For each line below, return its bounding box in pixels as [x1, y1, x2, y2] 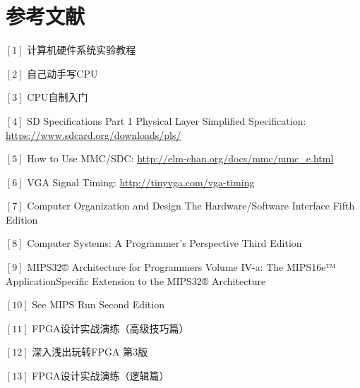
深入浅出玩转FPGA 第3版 [32, 344, 148, 359]
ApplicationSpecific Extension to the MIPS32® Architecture [6, 273, 266, 288]
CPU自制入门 [27, 90, 88, 104]
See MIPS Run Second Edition [32, 297, 164, 312]
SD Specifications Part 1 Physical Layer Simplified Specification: [27, 113, 306, 128]
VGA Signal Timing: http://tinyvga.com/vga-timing [27, 174, 255, 189]
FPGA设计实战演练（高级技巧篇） [32, 320, 189, 335]
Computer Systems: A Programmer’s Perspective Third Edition [27, 236, 302, 250]
